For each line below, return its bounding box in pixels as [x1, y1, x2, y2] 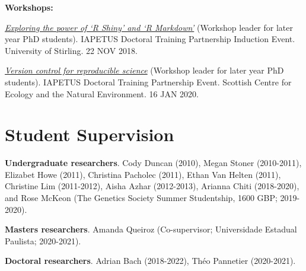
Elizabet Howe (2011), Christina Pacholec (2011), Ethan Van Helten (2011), [5, 168, 281, 180]
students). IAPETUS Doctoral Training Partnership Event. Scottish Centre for [5, 75, 292, 88]
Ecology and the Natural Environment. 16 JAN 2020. [5, 87, 199, 100]
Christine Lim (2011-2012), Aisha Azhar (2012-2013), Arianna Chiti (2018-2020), [5, 180, 299, 192]
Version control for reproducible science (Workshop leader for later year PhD [5, 64, 284, 76]
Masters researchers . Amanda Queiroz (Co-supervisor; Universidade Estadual [5, 223, 297, 235]
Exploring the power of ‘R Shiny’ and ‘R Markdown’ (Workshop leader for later [5, 21, 293, 33]
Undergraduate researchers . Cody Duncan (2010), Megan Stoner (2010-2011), [5, 157, 302, 169]
